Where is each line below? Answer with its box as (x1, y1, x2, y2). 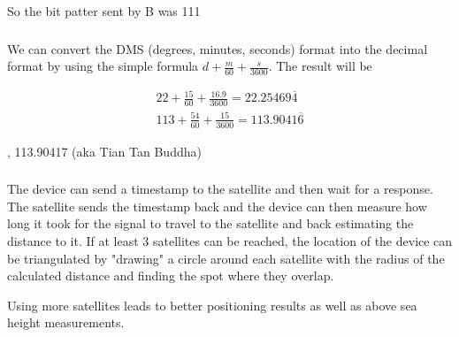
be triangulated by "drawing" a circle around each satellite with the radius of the (7, 249, 445, 267)
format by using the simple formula (7, 57, 199, 75)
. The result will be (268, 57, 372, 75)
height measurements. (7, 313, 125, 332)
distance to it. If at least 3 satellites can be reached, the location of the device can (7, 231, 453, 249)
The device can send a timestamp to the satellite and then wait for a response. (7, 180, 433, 198)
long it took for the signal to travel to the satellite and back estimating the (7, 214, 414, 233)
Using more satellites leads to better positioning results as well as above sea (7, 295, 417, 314)
